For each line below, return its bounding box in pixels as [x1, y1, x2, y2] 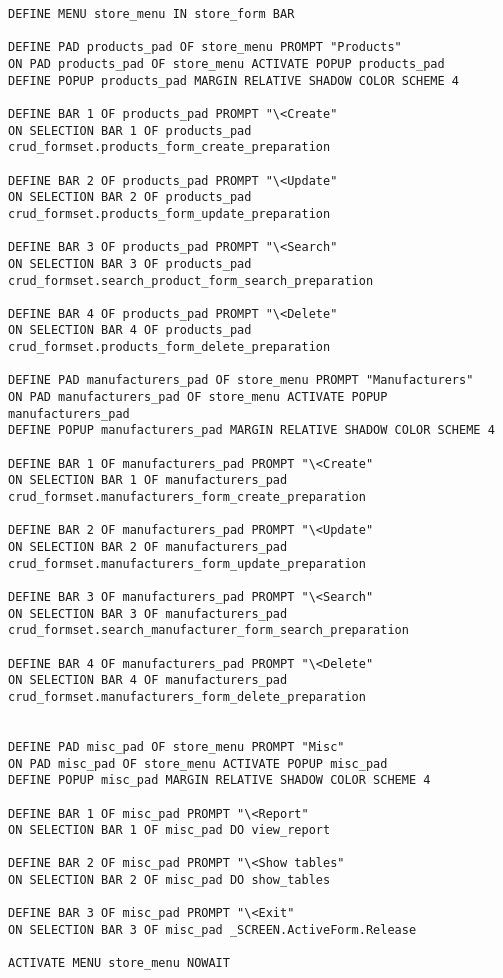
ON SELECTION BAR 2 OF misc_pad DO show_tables [8, 873, 331, 888]
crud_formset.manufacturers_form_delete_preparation [8, 689, 366, 704]
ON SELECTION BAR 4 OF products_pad [8, 323, 252, 338]
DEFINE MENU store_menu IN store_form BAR [8, 7, 295, 21]
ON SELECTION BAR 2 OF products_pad [8, 190, 252, 205]
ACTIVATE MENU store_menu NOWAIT [8, 956, 230, 971]
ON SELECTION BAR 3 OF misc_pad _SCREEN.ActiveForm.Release [8, 923, 417, 938]
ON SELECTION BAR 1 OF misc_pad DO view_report [8, 823, 331, 838]
